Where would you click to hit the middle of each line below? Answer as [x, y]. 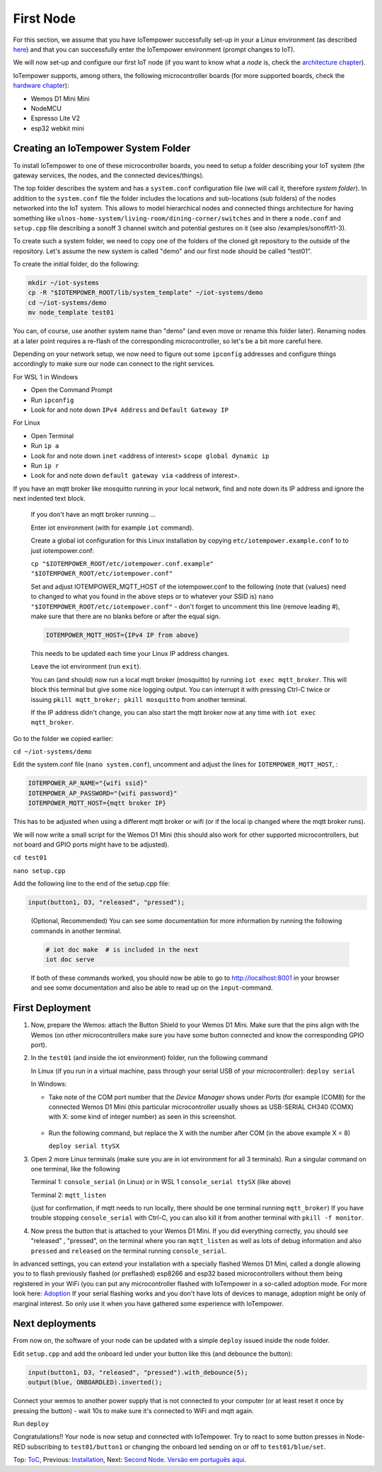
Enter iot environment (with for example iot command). [112, 528]
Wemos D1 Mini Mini [60, 99]
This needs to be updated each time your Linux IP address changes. [130, 653]
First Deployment [52, 1008]
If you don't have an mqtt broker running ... [93, 515]
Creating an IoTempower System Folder [102, 149]
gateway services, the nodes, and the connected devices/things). [109, 175]
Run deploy [31, 1424]
